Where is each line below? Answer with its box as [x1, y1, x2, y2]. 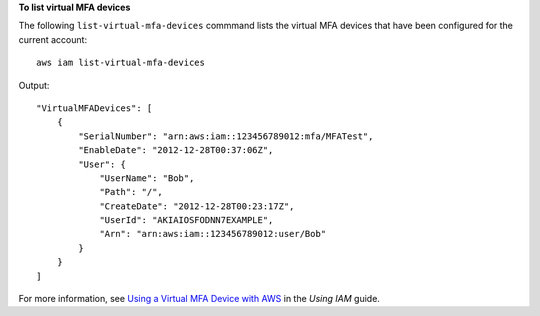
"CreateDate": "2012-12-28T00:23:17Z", [99, 200, 295, 212]
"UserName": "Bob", [99, 172, 195, 184]
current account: [18, 33, 88, 45]
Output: [18, 79, 50, 91]
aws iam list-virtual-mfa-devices [36, 57, 205, 69]
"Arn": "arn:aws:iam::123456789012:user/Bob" [99, 228, 327, 240]
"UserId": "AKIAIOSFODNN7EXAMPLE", [99, 215, 274, 226]
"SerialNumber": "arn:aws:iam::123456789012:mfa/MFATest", [78, 130, 374, 142]
